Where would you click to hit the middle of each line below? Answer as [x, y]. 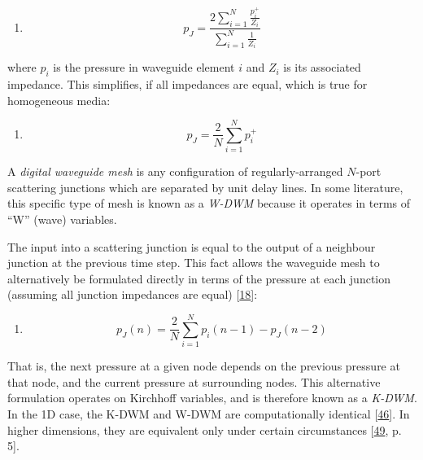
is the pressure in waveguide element [144, 67]
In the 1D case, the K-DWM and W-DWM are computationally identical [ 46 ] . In [209, 413]
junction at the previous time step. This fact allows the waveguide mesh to [194, 263]
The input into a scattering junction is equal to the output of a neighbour [192, 246]
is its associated [322, 67]
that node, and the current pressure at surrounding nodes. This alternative [194, 381]
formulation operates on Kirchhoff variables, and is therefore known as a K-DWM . [212, 398]
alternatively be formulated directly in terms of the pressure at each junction [199, 278]
